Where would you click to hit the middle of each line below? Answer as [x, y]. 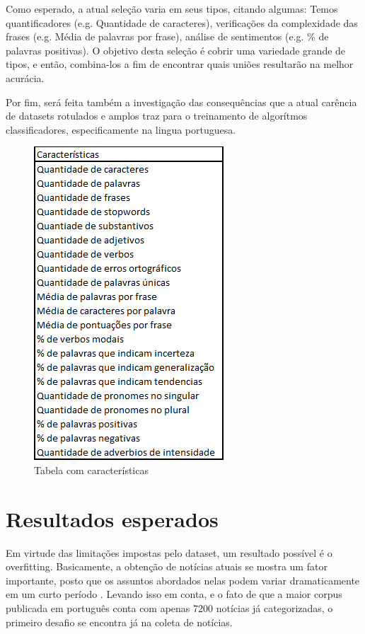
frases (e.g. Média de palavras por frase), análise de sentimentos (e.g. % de [167, 36]
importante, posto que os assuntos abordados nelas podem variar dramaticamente [183, 580]
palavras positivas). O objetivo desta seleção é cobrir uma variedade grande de [176, 50]
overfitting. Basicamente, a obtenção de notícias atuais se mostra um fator [167, 566]
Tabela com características [91, 469]
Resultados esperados [112, 518]
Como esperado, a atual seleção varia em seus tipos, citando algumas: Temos [172, 8]
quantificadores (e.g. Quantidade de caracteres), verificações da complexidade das [182, 22]
